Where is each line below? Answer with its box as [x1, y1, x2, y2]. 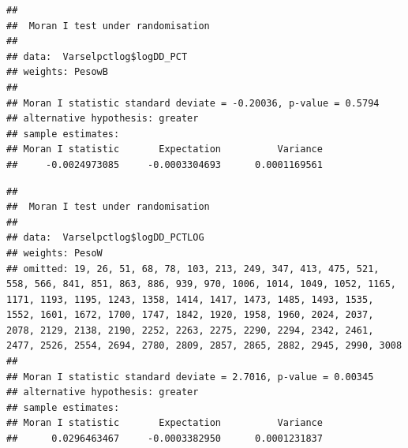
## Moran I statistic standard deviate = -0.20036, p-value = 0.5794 [6, 97, 380, 109]
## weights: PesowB [6, 66, 108, 78]
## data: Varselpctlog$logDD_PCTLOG [6, 232, 204, 244]
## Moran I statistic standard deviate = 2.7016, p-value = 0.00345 [6, 371, 374, 383]
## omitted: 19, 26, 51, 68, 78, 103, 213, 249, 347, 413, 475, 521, [6, 263, 380, 274]
